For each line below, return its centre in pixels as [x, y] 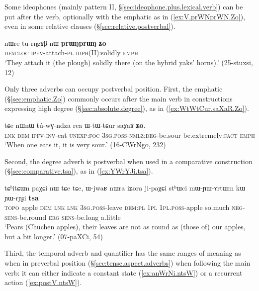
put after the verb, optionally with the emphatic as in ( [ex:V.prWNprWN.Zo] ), [125, 16]
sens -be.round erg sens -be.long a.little [63, 217]
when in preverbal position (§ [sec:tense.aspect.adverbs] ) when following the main [128, 263]
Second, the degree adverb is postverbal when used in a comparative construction [129, 161]
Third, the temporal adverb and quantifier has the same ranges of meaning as [123, 253]
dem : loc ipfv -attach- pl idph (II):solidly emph [71, 52]
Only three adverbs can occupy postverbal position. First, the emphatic [114, 89]
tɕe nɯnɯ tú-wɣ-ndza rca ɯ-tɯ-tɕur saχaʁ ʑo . [75, 125]
